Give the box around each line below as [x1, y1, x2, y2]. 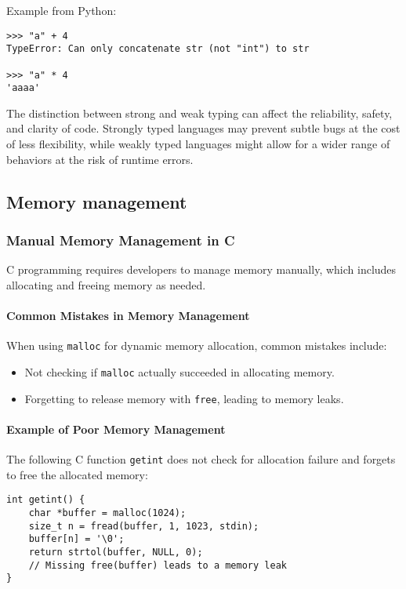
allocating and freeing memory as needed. [6, 276, 206, 293]
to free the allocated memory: [6, 466, 148, 482]
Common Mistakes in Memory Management [6, 307, 250, 324]
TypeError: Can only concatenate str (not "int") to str [6, 43, 310, 55]
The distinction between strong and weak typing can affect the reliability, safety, [6, 104, 393, 121]
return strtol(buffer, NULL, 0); [28, 546, 203, 558]
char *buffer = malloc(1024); [28, 507, 187, 518]
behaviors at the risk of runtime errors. [6, 151, 194, 167]
